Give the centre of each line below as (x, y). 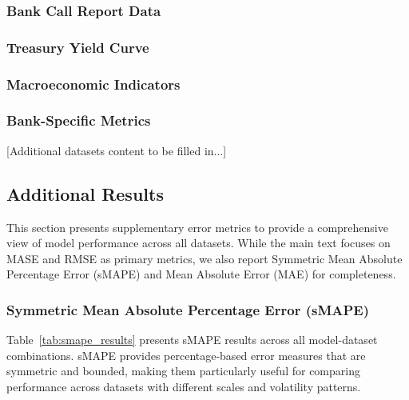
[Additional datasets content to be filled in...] (117, 150)
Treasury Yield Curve (78, 47)
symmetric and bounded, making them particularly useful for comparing (183, 371)
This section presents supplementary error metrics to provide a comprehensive (197, 227)
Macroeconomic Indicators (93, 84)
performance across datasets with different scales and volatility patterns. (184, 386)
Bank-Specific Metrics (79, 120)
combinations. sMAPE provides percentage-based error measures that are (186, 355)
